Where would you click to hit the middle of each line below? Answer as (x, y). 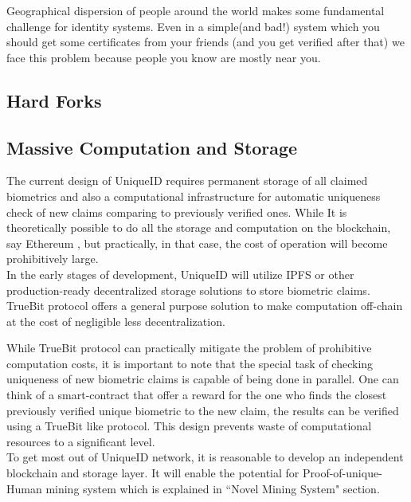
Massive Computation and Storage (152, 147)
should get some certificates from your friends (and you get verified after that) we (205, 42)
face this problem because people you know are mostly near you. (164, 57)
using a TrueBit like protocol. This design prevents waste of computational (189, 426)
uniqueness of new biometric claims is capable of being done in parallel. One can (203, 379)
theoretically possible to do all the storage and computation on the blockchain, (199, 227)
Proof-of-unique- (342, 473)
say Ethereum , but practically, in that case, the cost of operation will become (197, 243)
